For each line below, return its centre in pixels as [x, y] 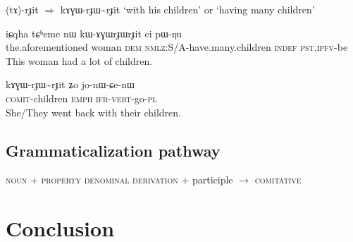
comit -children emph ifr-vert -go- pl [81, 98]
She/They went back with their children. [93, 112]
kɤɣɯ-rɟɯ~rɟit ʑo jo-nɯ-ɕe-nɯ [70, 84]
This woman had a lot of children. [79, 60]
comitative [278, 180]
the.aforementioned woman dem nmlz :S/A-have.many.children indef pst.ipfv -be [177, 47]
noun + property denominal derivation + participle [119, 180]
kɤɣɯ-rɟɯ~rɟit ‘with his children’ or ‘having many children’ [187, 9]
